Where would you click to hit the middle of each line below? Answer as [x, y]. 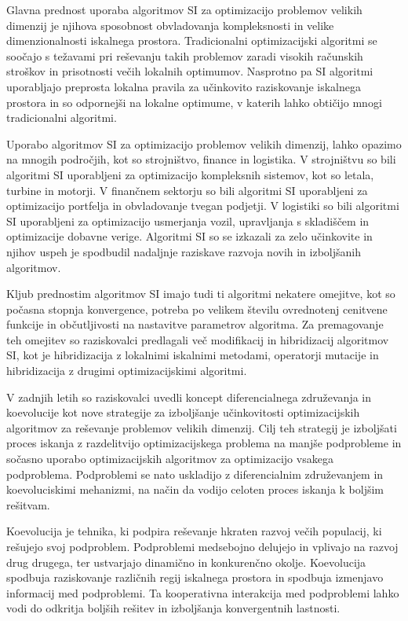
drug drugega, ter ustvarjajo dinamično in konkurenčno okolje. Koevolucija [186, 562]
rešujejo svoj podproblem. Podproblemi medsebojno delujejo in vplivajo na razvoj [202, 546]
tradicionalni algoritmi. [62, 118]
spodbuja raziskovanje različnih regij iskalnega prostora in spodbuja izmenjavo [195, 577]
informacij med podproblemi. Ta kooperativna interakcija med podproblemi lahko [203, 592]
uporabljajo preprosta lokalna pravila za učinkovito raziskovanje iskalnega [184, 86]
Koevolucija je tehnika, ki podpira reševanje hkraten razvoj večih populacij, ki [194, 531]
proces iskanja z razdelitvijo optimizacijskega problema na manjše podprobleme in [204, 443]
